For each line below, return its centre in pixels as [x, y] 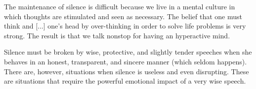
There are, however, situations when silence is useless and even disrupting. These [127, 71]
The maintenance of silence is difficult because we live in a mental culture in [120, 6]
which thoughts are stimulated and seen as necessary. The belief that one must [123, 16]
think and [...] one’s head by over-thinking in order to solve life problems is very [125, 26]
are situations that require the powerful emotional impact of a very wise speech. [125, 81]
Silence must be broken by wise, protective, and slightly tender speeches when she [128, 52]
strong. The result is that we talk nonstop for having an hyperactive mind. [117, 35]
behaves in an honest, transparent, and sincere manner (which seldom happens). [126, 61]
